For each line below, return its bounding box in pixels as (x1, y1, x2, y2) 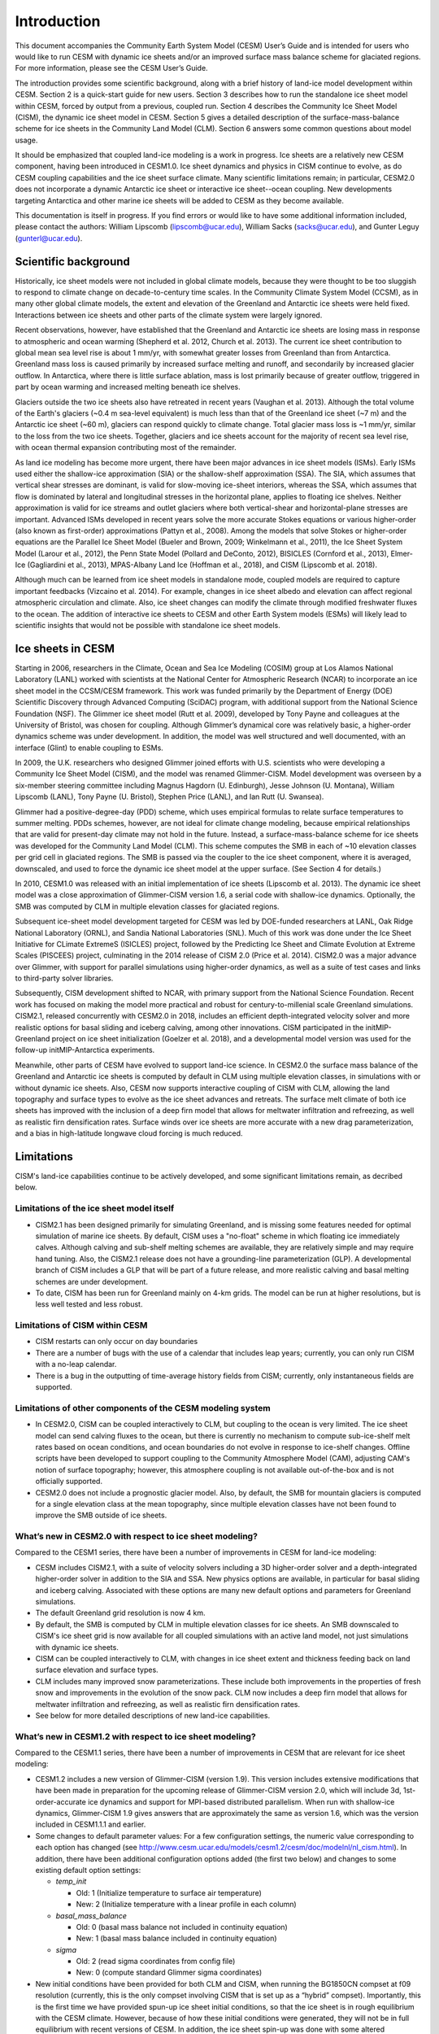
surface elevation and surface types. (35, 1665, 159, 1675)
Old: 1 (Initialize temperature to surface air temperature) (76, 1888, 262, 1897)
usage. (15, 135, 38, 145)
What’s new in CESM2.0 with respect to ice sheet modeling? (15, 1530, 258, 1542)
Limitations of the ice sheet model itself (15, 1203, 175, 1214)
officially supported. (35, 1477, 103, 1486)
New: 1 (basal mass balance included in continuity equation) (76, 1933, 277, 1944)
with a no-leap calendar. (35, 1360, 117, 1369)
